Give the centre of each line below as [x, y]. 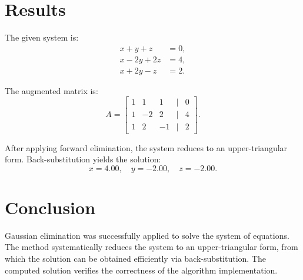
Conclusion [50, 207]
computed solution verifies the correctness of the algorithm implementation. [141, 270]
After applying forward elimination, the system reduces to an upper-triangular [146, 147]
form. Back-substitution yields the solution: [83, 159]
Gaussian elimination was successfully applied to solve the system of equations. [147, 235]
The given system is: [42, 37]
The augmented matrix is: [51, 90]
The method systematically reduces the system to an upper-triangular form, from [151, 247]
